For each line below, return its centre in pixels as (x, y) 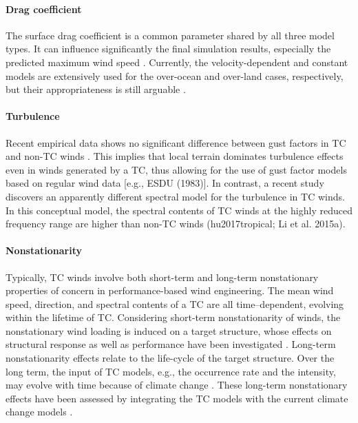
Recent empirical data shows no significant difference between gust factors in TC (176, 142)
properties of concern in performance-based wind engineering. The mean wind (170, 290)
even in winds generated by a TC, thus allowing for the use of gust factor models (176, 169)
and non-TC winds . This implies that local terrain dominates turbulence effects (175, 156)
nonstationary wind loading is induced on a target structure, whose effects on (169, 330)
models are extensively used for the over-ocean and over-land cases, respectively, (175, 75)
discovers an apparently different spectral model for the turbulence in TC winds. (175, 196)
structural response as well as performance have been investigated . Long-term (171, 344)
